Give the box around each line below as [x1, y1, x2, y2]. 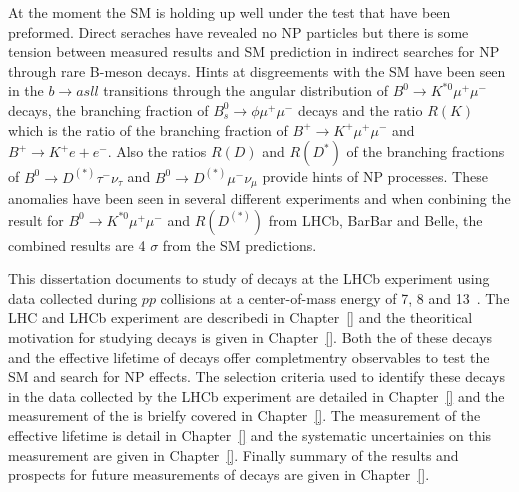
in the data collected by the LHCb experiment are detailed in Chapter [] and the [8, 385, 505, 406]
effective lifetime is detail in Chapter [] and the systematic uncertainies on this [8, 424, 492, 445]
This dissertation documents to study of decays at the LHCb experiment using [8, 268, 490, 289]
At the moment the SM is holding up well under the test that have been [8, 2, 451, 22]
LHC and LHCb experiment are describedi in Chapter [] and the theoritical [8, 307, 473, 328]
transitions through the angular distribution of [103, 80, 388, 101]
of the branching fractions [346, 141, 505, 162]
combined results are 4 [8, 234, 146, 255]
